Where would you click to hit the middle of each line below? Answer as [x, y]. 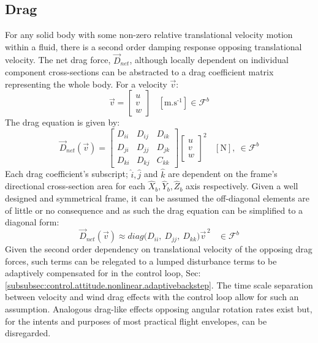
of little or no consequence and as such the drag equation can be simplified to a [154, 210]
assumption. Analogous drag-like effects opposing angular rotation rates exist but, [159, 309]
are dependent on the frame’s [223, 174]
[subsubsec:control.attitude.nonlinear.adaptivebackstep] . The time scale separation [159, 285]
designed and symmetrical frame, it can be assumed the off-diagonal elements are [157, 198]
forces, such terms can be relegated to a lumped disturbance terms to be [141, 261]
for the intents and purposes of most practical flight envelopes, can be [136, 321]
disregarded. [28, 333]
